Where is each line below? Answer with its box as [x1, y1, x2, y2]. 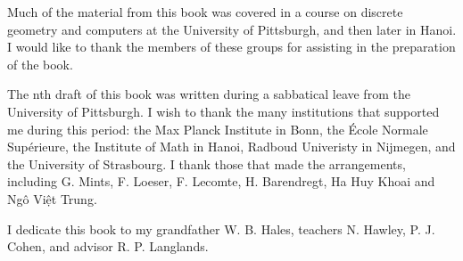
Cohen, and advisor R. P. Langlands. [7, 237, 209, 256]
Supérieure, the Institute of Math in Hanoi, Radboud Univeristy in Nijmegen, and [7, 137, 456, 156]
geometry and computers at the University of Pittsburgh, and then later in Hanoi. [7, 20, 457, 38]
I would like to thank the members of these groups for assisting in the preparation [7, 37, 456, 56]
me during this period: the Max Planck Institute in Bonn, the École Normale [7, 119, 428, 138]
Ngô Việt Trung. [7, 189, 97, 208]
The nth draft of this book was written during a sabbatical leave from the [7, 85, 410, 103]
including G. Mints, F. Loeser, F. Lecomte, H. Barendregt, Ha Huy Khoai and [7, 172, 435, 191]
